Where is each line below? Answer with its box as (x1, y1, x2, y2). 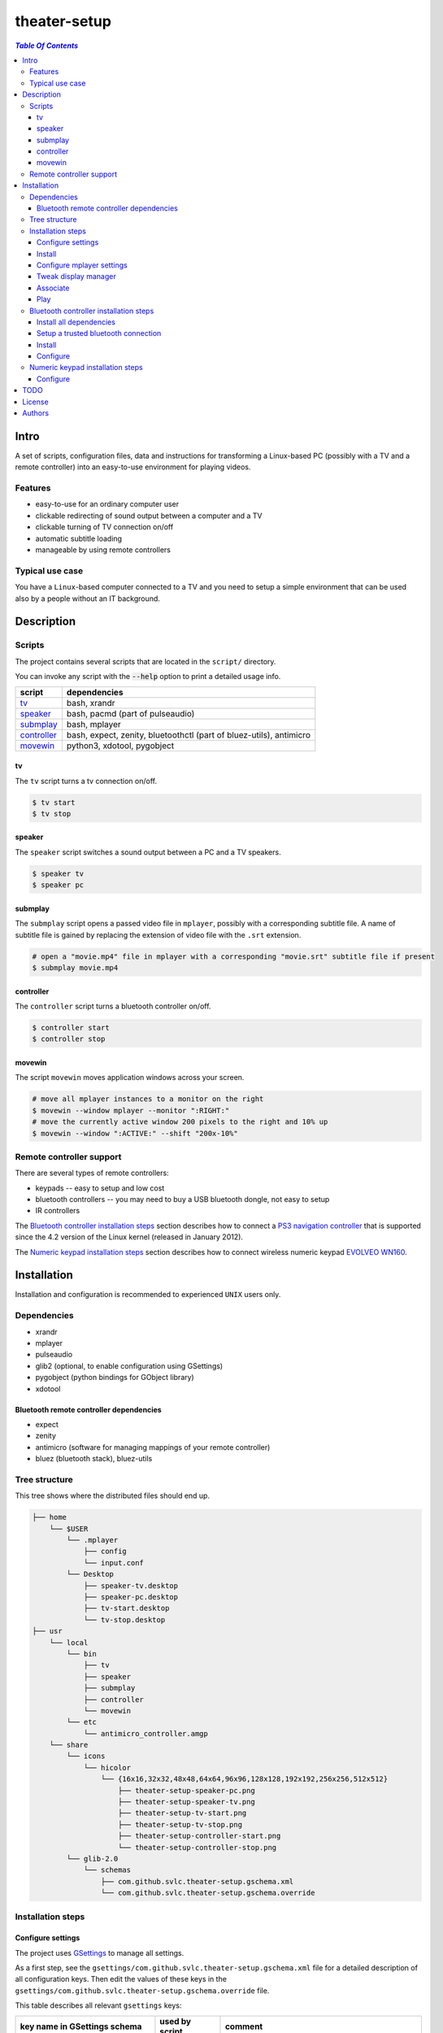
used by (159, 2015, 191, 2026)
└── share (49, 1740, 89, 1750)
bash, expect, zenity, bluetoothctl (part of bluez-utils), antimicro (66, 729, 311, 740)
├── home (32, 1513, 67, 1522)
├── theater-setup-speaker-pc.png (118, 1786, 255, 1795)
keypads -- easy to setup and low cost (35, 1183, 165, 1193)
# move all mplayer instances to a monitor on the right (32, 1095, 264, 1104)
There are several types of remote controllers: (15, 1168, 170, 1178)
